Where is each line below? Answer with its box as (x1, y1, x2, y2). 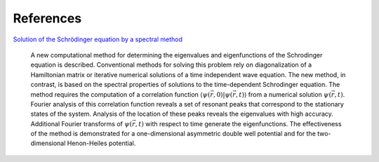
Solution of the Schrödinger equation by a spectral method (13, 35, 182, 43)
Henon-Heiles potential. (67, 139, 136, 147)
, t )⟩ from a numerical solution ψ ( (235, 90, 332, 98)
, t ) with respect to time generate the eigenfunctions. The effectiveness (135, 119, 342, 128)
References (13, 11, 82, 26)
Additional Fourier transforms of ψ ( (30, 119, 133, 128)
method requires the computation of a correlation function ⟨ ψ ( (30, 90, 211, 98)
